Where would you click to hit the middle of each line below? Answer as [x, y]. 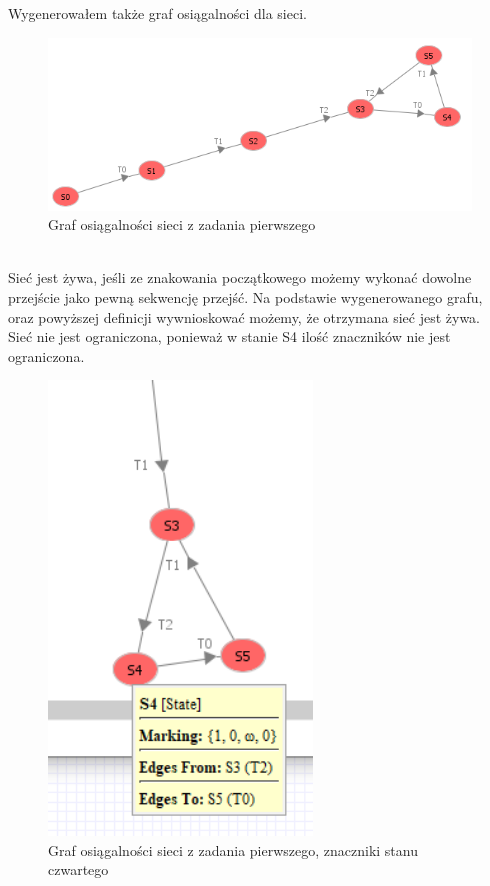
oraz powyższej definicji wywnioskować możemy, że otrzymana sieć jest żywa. [244, 316]
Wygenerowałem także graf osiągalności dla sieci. [157, 13]
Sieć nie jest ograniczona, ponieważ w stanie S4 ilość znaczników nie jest [229, 336]
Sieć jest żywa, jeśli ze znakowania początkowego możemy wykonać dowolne [240, 277]
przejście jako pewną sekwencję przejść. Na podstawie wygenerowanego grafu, [245, 296]
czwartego [78, 869]
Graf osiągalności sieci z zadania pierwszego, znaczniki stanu [233, 849]
